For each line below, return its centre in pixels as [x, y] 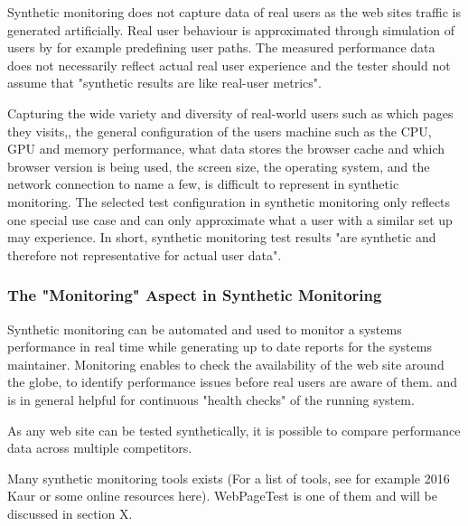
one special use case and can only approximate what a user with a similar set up [230, 219]
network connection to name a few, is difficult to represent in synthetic [203, 184]
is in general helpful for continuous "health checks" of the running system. [211, 399]
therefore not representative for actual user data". [145, 254]
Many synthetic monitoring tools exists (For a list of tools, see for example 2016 [229, 478]
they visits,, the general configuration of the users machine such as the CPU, [220, 131]
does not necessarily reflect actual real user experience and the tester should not [229, 65]
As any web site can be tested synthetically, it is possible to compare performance [234, 430]
